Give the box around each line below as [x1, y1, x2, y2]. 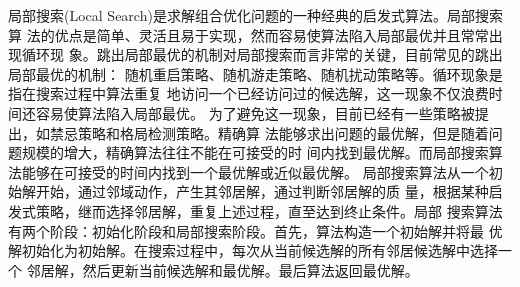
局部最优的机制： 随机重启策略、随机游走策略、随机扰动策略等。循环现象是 [8, 63, 503, 84]
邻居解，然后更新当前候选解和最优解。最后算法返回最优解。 [26, 259, 419, 280]
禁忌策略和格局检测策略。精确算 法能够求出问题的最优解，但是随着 [49, 122, 489, 143]
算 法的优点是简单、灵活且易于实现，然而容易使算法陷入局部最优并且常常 [8, 24, 489, 45]
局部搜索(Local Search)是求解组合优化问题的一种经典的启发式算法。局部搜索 [8, 5, 503, 25]
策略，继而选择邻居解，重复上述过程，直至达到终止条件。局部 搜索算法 [35, 200, 503, 221]
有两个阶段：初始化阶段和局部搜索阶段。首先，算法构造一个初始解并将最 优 [8, 220, 503, 241]
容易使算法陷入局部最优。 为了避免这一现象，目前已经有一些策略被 [35, 102, 475, 123]
